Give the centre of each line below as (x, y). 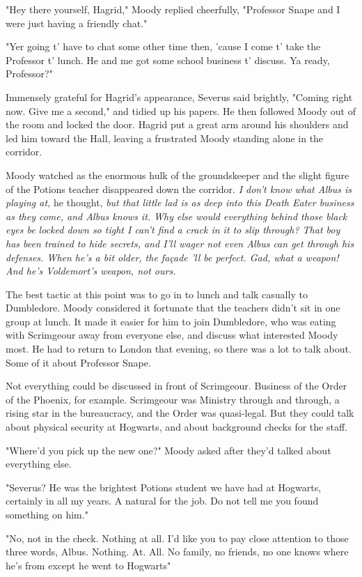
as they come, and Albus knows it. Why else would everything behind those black (176, 216)
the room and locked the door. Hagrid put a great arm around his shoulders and (177, 124)
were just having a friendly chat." (77, 23)
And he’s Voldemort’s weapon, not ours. (91, 271)
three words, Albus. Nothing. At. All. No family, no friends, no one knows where (177, 552)
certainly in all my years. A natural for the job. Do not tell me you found (162, 501)
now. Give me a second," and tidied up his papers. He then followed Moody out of (181, 110)
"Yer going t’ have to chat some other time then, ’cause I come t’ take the (163, 46)
